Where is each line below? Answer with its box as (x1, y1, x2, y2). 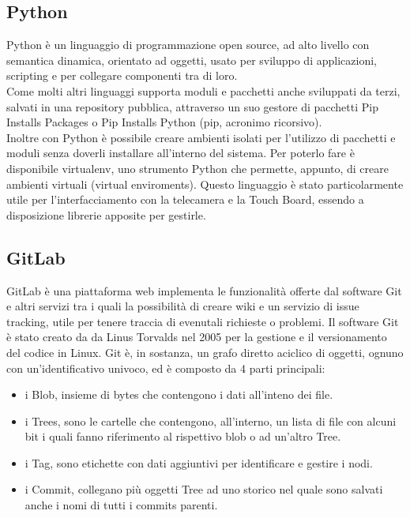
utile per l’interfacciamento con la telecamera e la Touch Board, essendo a (6, 191, 364, 208)
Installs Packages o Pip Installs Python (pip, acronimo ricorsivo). (6, 114, 322, 130)
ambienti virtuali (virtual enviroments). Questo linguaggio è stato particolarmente (6, 175, 404, 192)
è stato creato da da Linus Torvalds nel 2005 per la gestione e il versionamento (6, 328, 387, 345)
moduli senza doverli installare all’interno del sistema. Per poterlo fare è (6, 145, 355, 161)
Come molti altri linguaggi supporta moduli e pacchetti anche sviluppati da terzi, (6, 82, 401, 99)
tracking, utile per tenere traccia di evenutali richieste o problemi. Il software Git (6, 313, 399, 329)
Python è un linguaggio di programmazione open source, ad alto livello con (6, 36, 370, 53)
